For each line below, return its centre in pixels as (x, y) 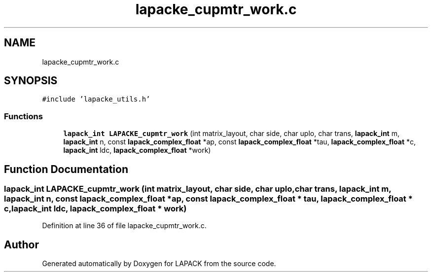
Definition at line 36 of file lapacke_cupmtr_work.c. (124, 226)
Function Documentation (66, 169)
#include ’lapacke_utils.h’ (96, 99)
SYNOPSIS (31, 81)
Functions (23, 116)
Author (21, 244)
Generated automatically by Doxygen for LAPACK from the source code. (159, 264)
